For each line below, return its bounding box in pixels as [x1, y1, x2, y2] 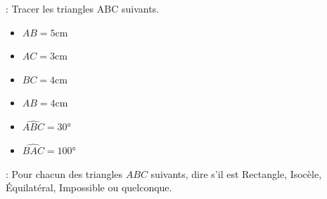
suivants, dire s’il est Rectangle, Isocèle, [150, 166, 322, 181]
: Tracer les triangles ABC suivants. [6, 1, 159, 15]
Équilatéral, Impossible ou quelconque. [6, 180, 172, 195]
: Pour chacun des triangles [6, 166, 123, 181]
